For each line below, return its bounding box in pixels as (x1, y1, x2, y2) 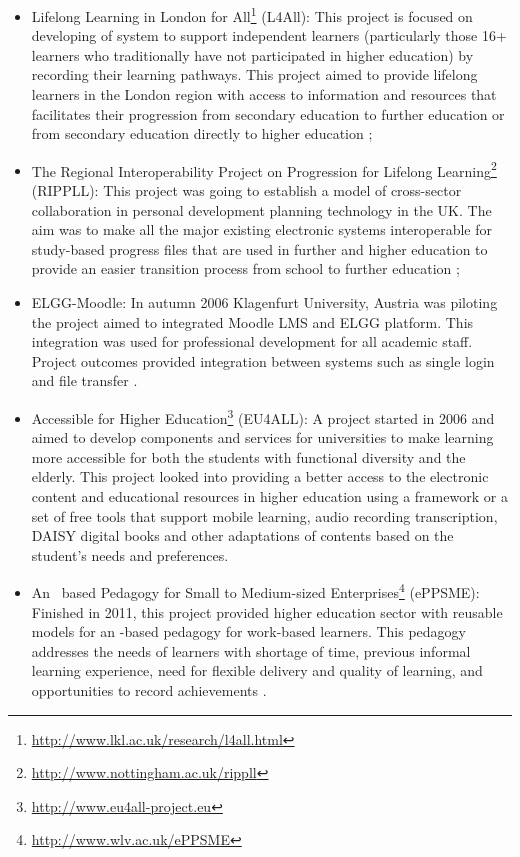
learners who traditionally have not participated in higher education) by (31, 44, 474, 65)
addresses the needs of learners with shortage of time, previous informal (31, 640, 471, 661)
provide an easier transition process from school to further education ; (31, 258, 460, 279)
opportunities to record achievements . (31, 680, 267, 701)
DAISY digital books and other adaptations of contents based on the (31, 525, 454, 546)
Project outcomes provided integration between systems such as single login (31, 350, 495, 371)
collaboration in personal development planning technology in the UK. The (31, 199, 492, 220)
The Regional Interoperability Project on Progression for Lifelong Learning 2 (31, 157, 497, 181)
